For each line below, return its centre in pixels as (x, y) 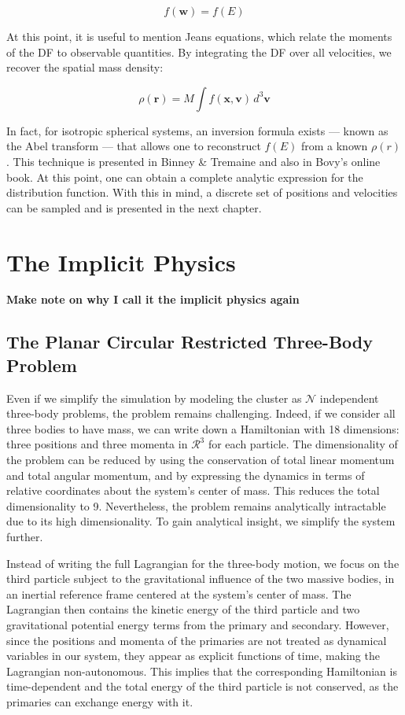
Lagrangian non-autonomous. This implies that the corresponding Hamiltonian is (202, 671)
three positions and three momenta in (97, 444)
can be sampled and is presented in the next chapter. (134, 207)
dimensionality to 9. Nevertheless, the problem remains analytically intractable (196, 505)
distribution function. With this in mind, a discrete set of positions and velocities (202, 192)
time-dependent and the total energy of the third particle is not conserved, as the (202, 686)
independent (349, 398)
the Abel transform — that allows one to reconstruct (134, 146)
